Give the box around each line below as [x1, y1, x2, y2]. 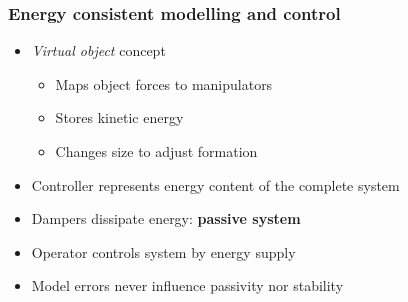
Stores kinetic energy [55, 107, 184, 128]
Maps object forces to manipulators [55, 73, 273, 94]
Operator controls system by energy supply [31, 241, 296, 262]
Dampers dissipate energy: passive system [31, 208, 301, 229]
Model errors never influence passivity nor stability [31, 275, 344, 296]
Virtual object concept [31, 40, 166, 61]
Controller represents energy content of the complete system [31, 174, 400, 195]
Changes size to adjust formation [55, 141, 258, 161]
